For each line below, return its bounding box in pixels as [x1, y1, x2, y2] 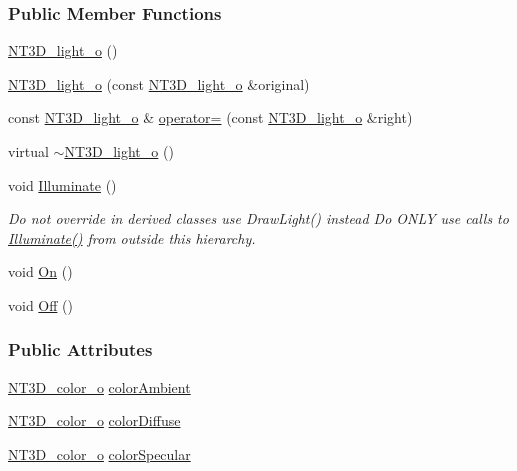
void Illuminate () [8, 174, 117, 195]
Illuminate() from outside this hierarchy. [8, 227, 256, 248]
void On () [8, 261, 73, 282]
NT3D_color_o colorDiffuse [8, 410, 181, 431]
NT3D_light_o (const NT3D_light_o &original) [8, 73, 310, 94]
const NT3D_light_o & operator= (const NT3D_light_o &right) [8, 107, 413, 128]
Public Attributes [8, 337, 153, 362]
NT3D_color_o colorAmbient [8, 376, 191, 397]
